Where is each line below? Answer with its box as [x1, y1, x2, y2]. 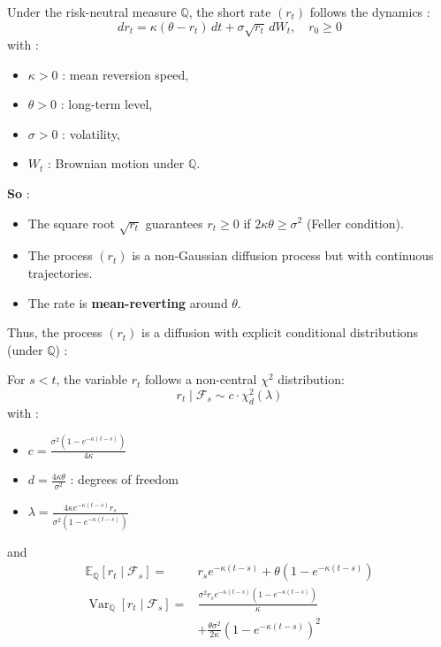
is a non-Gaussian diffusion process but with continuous [132, 246, 434, 265]
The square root [27, 213, 115, 232]
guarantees [145, 213, 203, 232]
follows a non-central [144, 370, 257, 389]
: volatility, [62, 124, 120, 142]
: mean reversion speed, [62, 65, 189, 83]
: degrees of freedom [70, 470, 179, 489]
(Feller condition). [306, 213, 404, 232]
